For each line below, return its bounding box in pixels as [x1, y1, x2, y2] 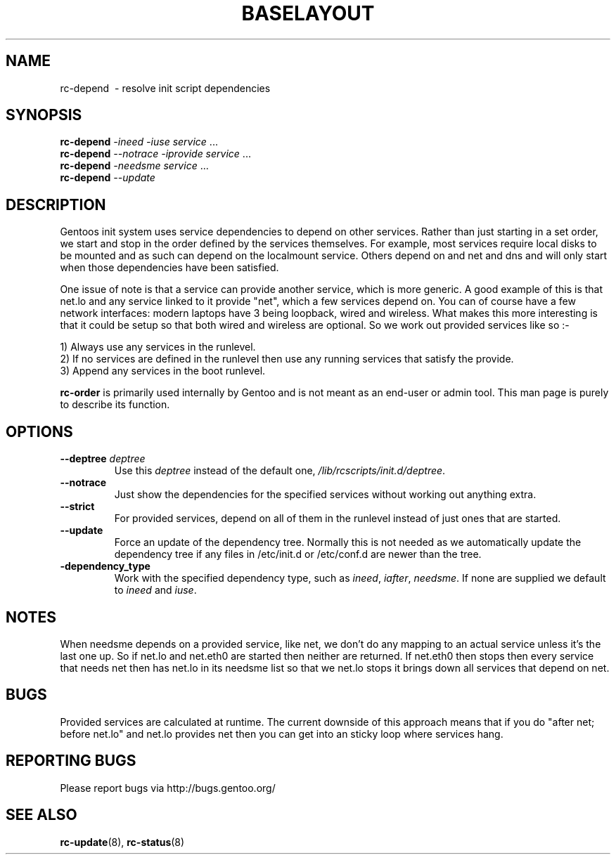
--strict [60, 500, 95, 513]
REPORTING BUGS [6, 752, 136, 770]
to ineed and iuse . [114, 584, 197, 597]
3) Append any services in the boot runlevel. [60, 365, 266, 377]
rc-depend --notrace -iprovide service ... [60, 148, 251, 160]
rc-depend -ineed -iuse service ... [60, 136, 218, 148]
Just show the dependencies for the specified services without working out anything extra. [114, 488, 537, 501]
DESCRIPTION [6, 195, 106, 214]
